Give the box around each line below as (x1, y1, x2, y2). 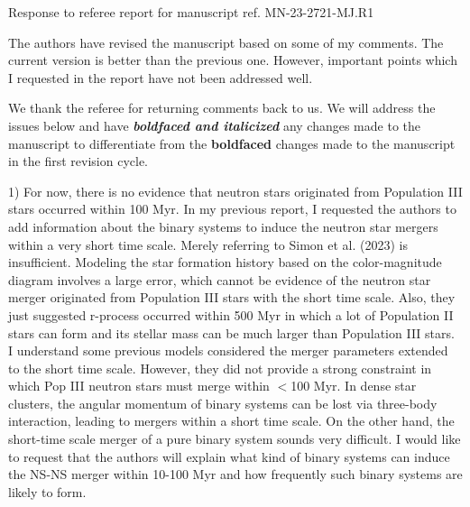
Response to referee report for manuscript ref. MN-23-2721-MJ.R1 (8, 3, 374, 21)
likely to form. (8, 482, 87, 501)
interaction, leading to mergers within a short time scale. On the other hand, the (8, 411, 455, 430)
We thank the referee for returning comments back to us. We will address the (8, 98, 436, 117)
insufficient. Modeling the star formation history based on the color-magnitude (8, 253, 442, 272)
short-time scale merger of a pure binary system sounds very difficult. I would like (8, 429, 461, 448)
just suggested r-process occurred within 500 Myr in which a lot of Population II (8, 305, 454, 324)
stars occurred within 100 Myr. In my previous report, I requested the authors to (8, 199, 456, 218)
